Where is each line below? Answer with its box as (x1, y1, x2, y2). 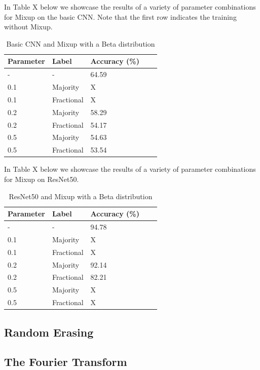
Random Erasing (4, 324, 94, 340)
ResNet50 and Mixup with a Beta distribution (9, 191, 153, 201)
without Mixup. (4, 21, 53, 32)
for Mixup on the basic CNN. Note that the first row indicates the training (4, 11, 237, 22)
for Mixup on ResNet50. (4, 173, 79, 184)
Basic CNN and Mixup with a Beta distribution (6, 38, 155, 49)
